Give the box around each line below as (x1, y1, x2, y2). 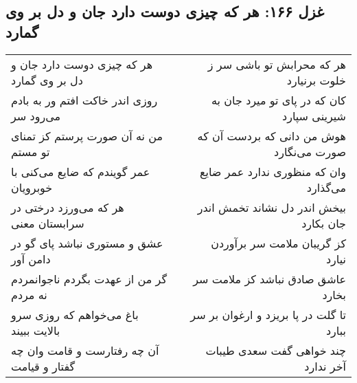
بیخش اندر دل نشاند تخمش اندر (197, 199, 346, 215)
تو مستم (11, 143, 50, 160)
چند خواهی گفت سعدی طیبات (205, 342, 346, 358)
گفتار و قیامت (11, 358, 76, 374)
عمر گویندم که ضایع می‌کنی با (11, 163, 150, 179)
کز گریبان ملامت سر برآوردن (211, 234, 346, 251)
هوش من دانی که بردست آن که (197, 127, 346, 144)
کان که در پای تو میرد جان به (211, 91, 346, 108)
